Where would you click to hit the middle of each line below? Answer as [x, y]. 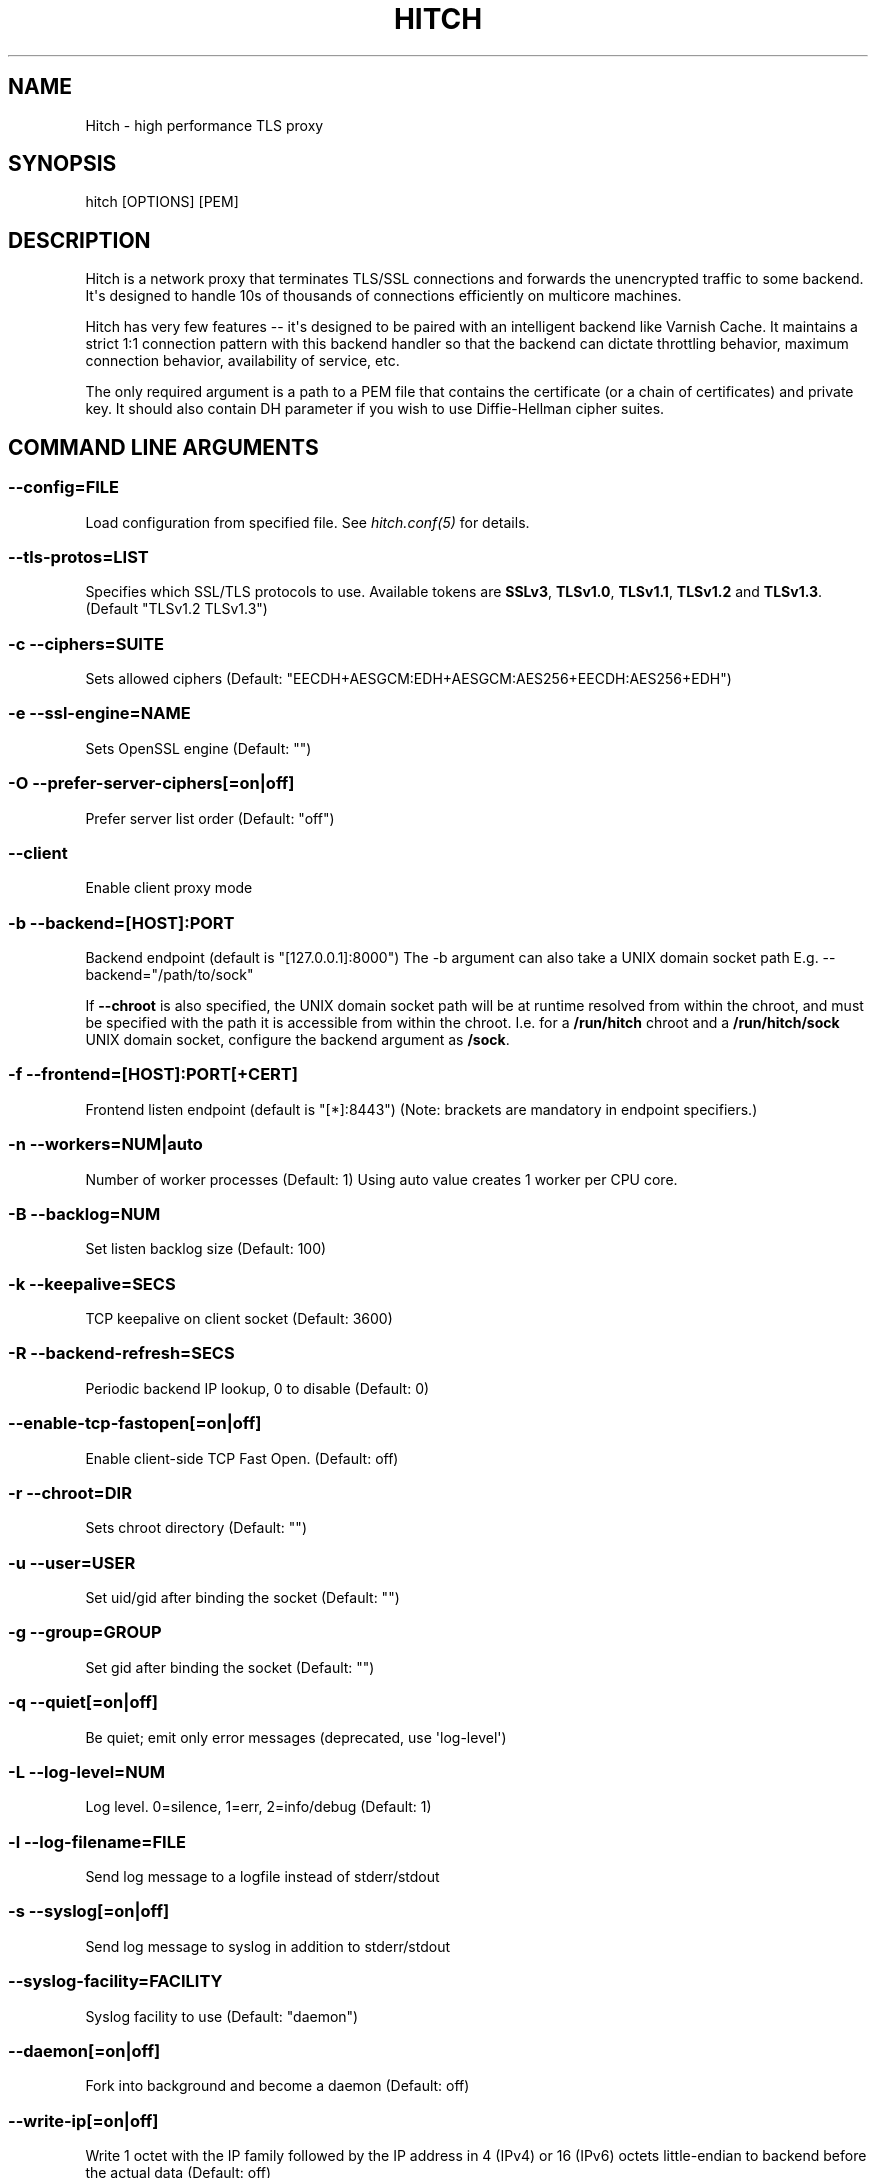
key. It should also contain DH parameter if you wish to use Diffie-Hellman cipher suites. [375, 409]
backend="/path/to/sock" [169, 974]
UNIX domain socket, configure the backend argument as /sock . [297, 1039]
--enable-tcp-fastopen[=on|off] [135, 1423]
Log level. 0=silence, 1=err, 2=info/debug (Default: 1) [258, 1807]
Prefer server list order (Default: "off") [210, 818]
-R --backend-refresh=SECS [121, 1353]
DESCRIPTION [79, 240]
